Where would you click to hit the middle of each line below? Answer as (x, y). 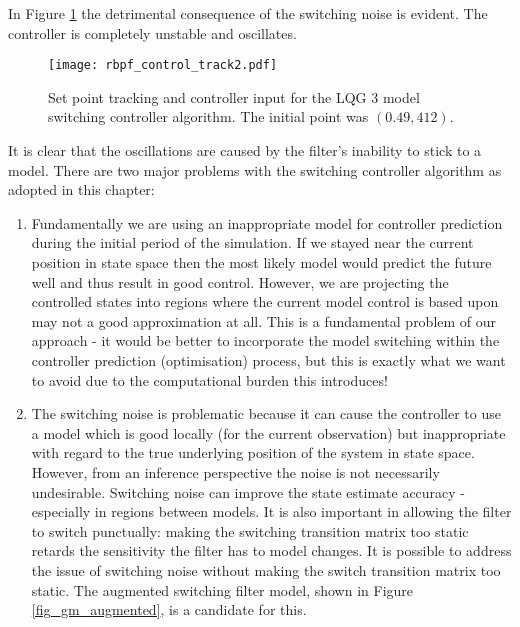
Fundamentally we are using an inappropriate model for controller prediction (267, 222)
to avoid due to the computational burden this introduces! (209, 379)
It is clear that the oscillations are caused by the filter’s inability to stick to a (245, 150)
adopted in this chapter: (81, 189)
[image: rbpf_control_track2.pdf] (163, 65)
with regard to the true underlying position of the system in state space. (253, 452)
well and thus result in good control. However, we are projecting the (240, 281)
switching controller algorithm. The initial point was (208, 116)
